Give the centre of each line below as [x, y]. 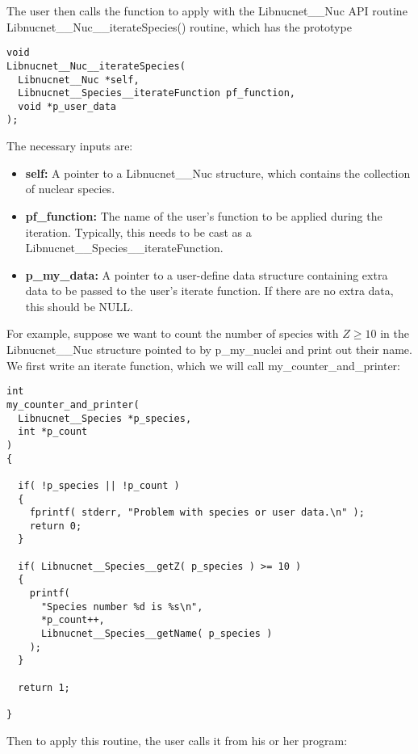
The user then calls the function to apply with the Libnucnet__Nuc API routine [207, 11]
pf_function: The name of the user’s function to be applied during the [204, 215]
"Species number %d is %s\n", [122, 607]
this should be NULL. [79, 306]
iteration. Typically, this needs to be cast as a [138, 232]
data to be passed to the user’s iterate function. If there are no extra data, [209, 291]
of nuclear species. [70, 189]
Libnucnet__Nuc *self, [79, 80]
